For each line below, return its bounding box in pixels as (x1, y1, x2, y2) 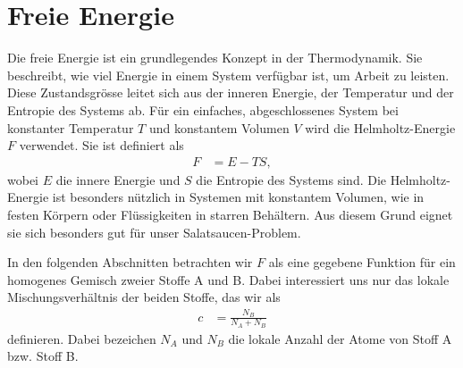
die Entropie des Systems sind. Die (196, 170, 387, 188)
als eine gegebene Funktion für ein (268, 253, 456, 272)
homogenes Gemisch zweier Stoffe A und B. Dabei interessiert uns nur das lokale (7, 270, 450, 289)
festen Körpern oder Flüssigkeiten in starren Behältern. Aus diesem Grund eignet (7, 205, 453, 223)
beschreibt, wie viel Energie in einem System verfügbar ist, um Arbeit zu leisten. (7, 65, 450, 84)
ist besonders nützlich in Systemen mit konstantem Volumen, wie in (52, 188, 425, 206)
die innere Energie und (55, 170, 181, 188)
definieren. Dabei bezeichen (7, 329, 156, 347)
